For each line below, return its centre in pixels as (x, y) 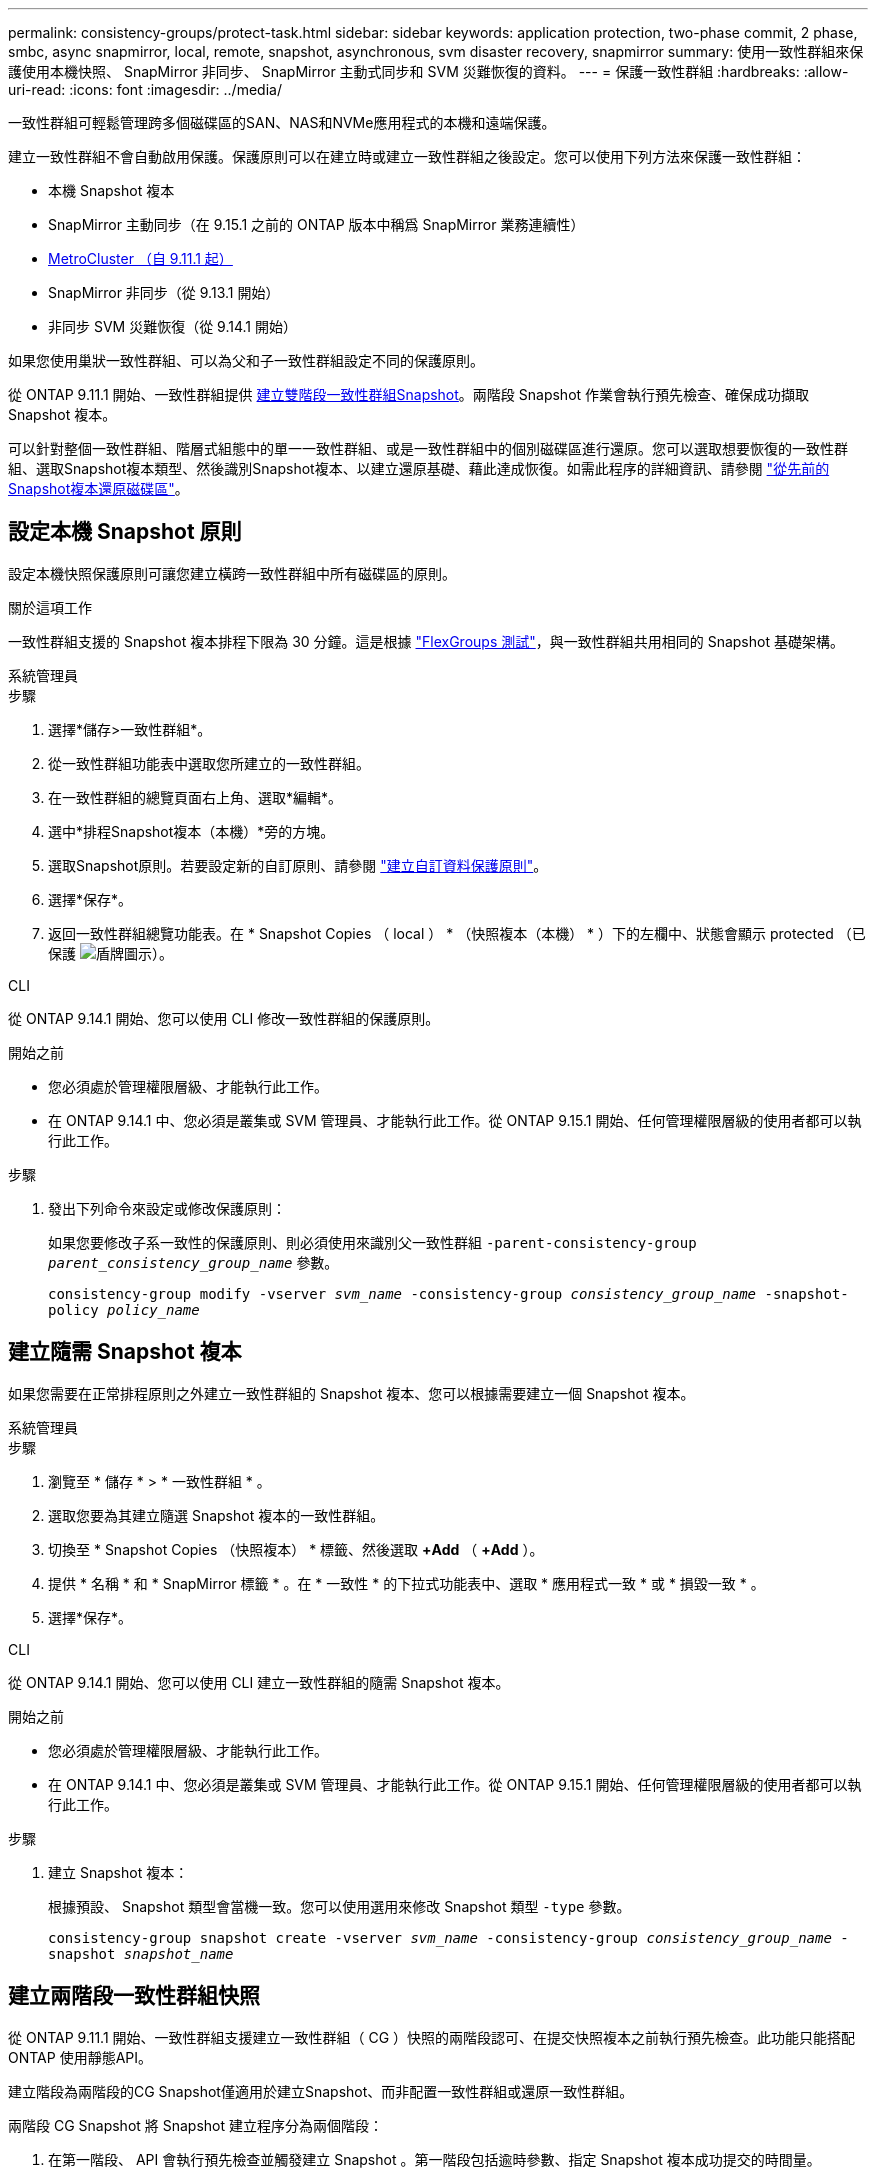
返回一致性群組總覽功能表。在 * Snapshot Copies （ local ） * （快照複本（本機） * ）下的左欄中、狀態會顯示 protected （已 (457, 933)
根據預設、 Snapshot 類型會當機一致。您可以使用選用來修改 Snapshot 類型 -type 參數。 (339, 1906)
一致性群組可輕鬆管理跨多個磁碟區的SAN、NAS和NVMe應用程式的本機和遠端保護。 (282, 122)
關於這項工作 (50, 607)
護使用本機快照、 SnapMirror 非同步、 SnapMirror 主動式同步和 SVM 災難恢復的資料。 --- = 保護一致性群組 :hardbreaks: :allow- (428, 71)
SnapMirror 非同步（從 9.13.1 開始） (164, 292)
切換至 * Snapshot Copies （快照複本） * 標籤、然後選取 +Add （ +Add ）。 (296, 1549)
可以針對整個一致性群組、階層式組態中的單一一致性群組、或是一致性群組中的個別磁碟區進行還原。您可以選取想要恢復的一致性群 (428, 448)
